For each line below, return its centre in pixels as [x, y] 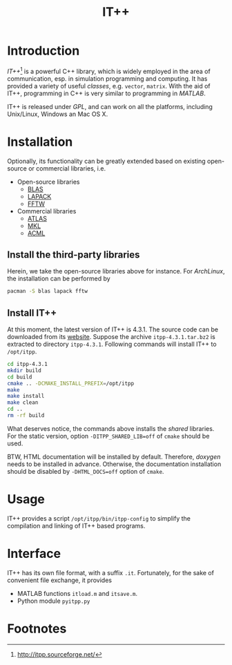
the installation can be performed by [59, 279]
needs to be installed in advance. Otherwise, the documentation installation [114, 464]
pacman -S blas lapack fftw [48, 291]
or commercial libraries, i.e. [67, 168]
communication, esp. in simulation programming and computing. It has [107, 78]
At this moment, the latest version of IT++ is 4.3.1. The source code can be [113, 329]
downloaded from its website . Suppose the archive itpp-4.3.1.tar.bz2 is [111, 337]
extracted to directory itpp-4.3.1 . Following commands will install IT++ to [112, 344]
